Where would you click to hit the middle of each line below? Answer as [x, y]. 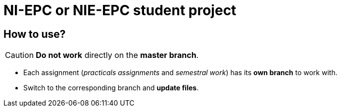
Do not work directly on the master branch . [117, 55]
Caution [20, 55]
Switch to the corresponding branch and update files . [111, 88]
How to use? [35, 34]
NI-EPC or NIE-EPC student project [120, 10]
